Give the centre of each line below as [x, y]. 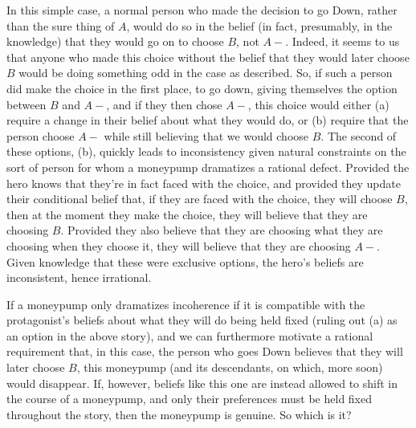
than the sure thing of [61, 25]
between [27, 104]
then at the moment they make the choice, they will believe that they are [187, 214]
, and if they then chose [164, 104]
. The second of [359, 135]
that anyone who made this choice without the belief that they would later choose [208, 57]
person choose [41, 135]
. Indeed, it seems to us [343, 41]
